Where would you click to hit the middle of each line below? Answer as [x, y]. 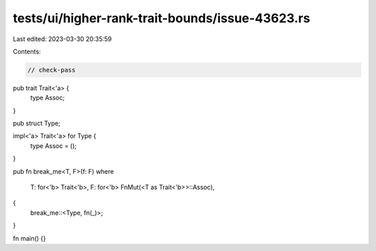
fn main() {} [30, 238]
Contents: [27, 51]
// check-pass [52, 70]
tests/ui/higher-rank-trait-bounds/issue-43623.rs [162, 18]
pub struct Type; [37, 123]
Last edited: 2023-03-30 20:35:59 [62, 39]
